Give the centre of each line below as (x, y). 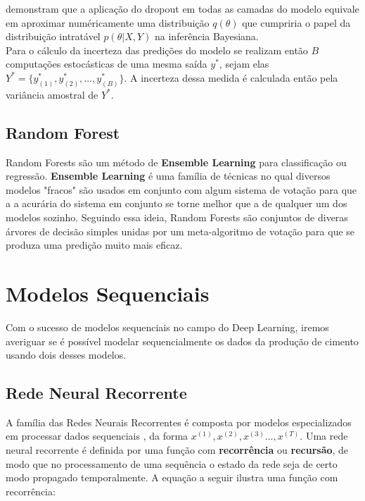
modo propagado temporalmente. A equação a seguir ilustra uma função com (172, 477)
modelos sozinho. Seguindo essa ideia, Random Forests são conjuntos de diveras (177, 217)
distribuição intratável (53, 36)
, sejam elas (244, 64)
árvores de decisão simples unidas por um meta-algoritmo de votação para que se (180, 231)
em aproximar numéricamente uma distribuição (108, 22)
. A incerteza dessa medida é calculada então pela (231, 77)
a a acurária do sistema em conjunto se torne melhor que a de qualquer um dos (177, 203)
